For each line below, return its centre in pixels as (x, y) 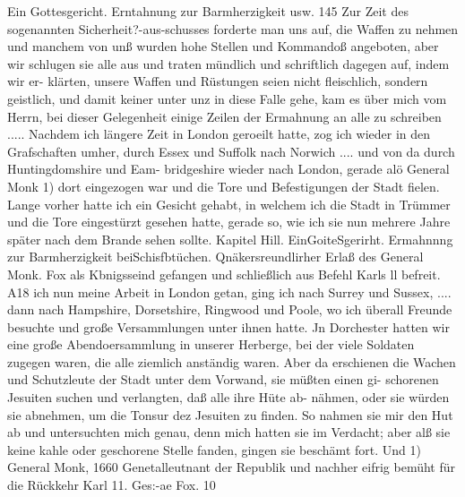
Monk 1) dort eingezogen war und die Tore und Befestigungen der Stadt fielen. (224, 186)
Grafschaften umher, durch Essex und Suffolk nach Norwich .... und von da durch (231, 151)
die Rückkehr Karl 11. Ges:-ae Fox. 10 (112, 485)
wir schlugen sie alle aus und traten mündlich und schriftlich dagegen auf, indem (228, 63)
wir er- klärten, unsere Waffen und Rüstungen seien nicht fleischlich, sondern (218, 81)
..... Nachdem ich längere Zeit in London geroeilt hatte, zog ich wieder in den (219, 134)
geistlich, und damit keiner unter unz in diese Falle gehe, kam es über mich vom (227, 98)
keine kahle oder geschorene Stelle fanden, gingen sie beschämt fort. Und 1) (214, 449)
